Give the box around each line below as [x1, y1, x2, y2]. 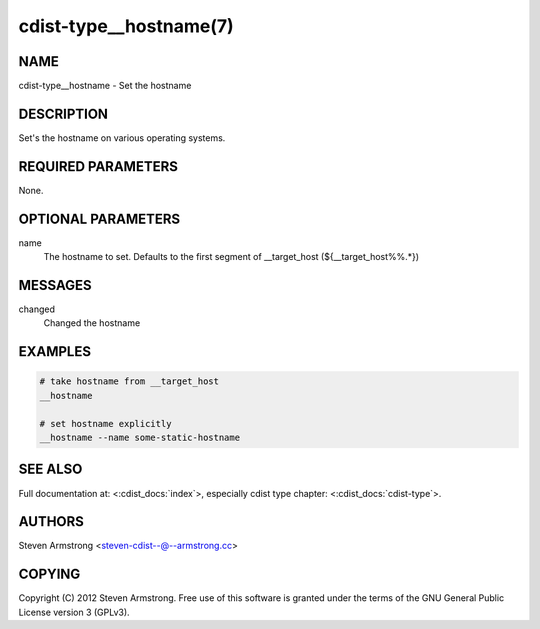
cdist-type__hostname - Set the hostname [18, 80, 192, 92]
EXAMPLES [18, 343, 92, 360]
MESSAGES [18, 276, 92, 294]
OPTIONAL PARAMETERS [18, 210, 181, 227]
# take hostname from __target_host [39, 376, 220, 387]
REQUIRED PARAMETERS [18, 158, 179, 175]
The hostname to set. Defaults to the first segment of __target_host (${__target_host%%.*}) [43, 251, 420, 263]
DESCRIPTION [18, 105, 109, 122]
